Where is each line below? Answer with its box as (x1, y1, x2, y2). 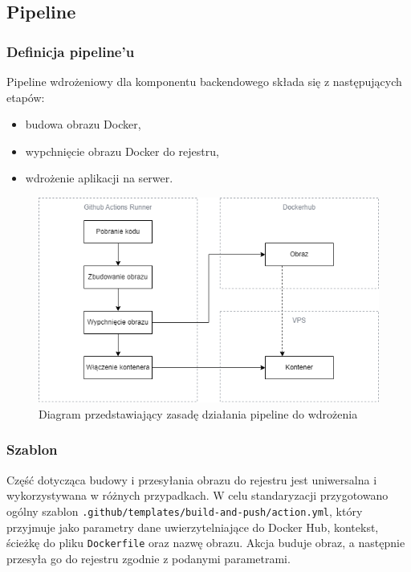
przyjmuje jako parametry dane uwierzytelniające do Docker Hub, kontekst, (6, 518, 379, 535)
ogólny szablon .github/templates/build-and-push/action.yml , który (6, 502, 363, 519)
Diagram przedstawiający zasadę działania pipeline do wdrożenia (39, 405, 358, 422)
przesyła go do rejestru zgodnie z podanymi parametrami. (6, 550, 291, 566)
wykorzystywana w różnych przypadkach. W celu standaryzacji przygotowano (6, 487, 389, 504)
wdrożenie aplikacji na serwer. (25, 170, 173, 186)
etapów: (6, 88, 45, 105)
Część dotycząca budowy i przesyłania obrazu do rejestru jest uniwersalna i (6, 471, 377, 488)
